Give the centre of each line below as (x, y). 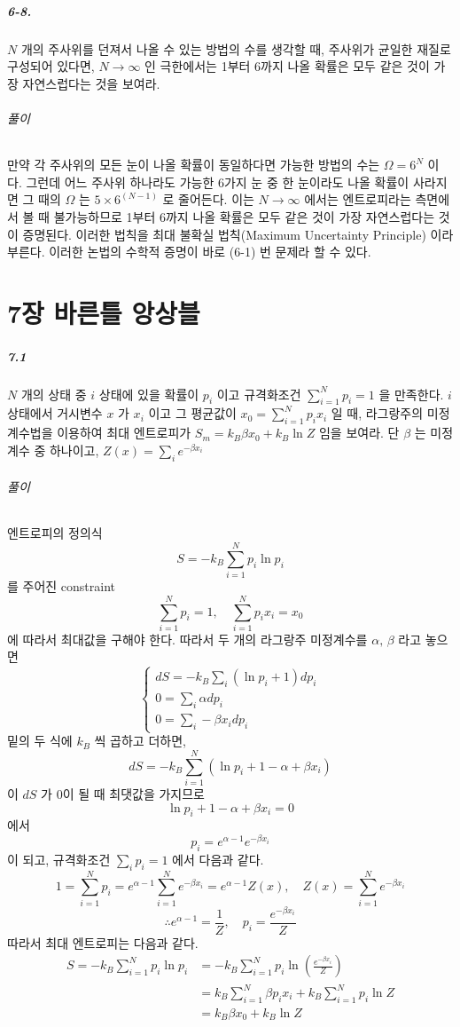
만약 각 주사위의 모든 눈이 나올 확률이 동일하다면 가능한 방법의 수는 (194, 165)
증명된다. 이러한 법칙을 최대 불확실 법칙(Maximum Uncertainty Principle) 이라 (238, 234)
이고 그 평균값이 (192, 413)
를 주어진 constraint (62, 586)
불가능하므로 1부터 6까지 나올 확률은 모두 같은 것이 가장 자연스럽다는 (244, 216)
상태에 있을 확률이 (149, 394)
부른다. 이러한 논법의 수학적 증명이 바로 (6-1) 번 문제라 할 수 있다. (189, 252)
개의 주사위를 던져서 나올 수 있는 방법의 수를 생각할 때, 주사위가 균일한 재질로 (236, 48)
